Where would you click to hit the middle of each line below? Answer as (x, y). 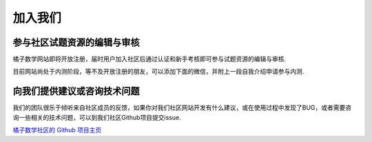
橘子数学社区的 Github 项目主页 (57, 130)
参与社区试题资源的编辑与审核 (76, 42)
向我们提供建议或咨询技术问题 (76, 91)
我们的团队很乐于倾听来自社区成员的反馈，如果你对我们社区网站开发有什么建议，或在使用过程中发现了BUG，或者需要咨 (182, 108)
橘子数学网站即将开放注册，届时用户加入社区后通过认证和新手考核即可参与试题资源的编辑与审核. (149, 59)
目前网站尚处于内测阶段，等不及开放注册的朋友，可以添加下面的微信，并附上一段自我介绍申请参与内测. (158, 72)
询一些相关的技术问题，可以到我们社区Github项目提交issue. (97, 117)
